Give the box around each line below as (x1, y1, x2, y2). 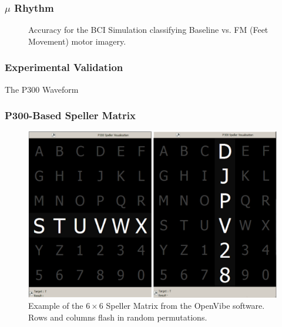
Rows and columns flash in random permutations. (28, 311, 207, 323)
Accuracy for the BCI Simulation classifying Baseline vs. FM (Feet (28, 23, 268, 36)
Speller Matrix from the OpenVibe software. (106, 299, 265, 312)
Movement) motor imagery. (28, 35, 126, 47)
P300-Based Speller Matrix (5, 108, 136, 123)
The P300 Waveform (5, 83, 79, 95)
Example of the (28, 299, 83, 312)
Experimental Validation (5, 60, 123, 75)
